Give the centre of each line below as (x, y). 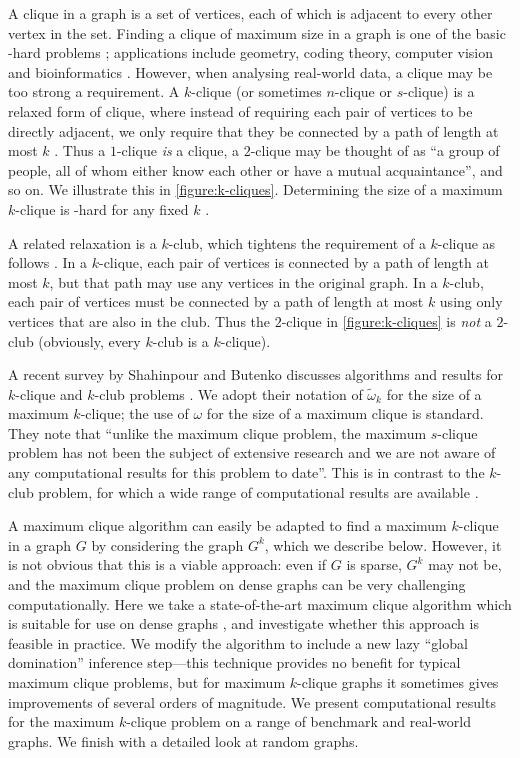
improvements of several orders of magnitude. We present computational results (252, 701)
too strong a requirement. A (94, 91)
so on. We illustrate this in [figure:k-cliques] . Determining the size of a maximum (255, 189)
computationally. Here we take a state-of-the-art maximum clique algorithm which (260, 603)
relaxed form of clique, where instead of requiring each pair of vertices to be (240, 110)
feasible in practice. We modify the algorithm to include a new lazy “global (238, 642)
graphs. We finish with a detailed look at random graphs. (183, 740)
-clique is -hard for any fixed (102, 208)
